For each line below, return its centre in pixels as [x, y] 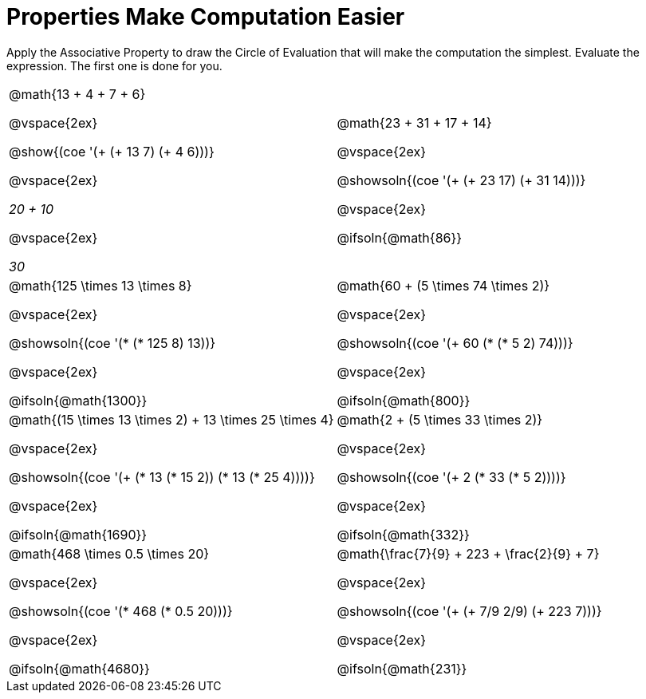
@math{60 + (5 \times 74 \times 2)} [443, 285]
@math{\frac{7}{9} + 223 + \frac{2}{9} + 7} [468, 553]
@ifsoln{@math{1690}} [78, 534]
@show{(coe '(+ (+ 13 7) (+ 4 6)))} [112, 151]
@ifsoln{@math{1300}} [78, 400]
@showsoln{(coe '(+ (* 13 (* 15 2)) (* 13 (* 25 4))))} [162, 477]
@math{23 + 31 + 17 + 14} [414, 122]
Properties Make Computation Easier [206, 17]
